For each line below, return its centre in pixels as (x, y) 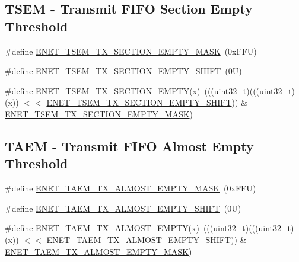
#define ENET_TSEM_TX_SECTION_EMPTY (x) (103, 90)
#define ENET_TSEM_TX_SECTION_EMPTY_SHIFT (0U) (123, 71)
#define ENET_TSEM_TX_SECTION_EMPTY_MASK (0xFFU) (131, 51)
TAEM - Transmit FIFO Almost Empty (129, 146)
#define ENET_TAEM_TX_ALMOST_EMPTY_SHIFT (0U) (123, 208)
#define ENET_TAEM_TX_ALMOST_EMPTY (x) (102, 228)
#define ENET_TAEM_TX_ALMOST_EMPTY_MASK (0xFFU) (131, 188)
